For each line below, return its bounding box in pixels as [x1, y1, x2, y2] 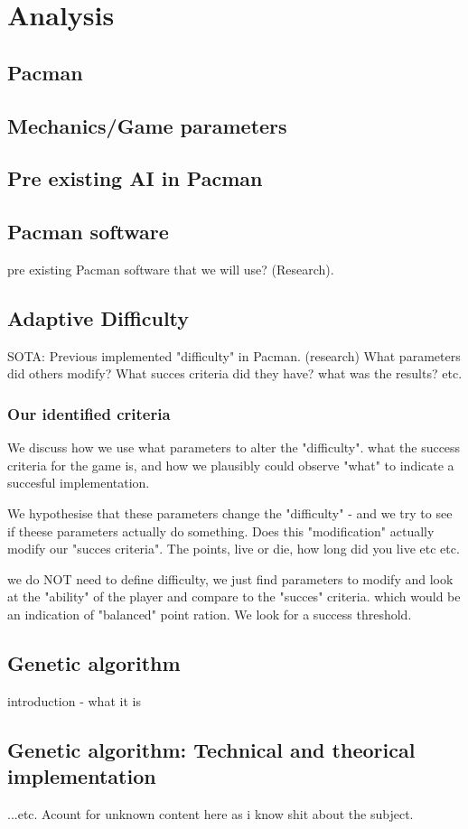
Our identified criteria [7, 402, 171, 424]
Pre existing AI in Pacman [7, 164, 263, 192]
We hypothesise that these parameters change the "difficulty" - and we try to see [7, 503, 453, 522]
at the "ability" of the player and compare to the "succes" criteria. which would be [7, 587, 461, 606]
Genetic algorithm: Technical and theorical [7, 735, 416, 763]
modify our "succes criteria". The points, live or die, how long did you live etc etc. [7, 539, 460, 558]
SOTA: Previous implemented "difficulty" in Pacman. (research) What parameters [7, 346, 461, 365]
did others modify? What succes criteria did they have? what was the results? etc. [7, 364, 463, 383]
